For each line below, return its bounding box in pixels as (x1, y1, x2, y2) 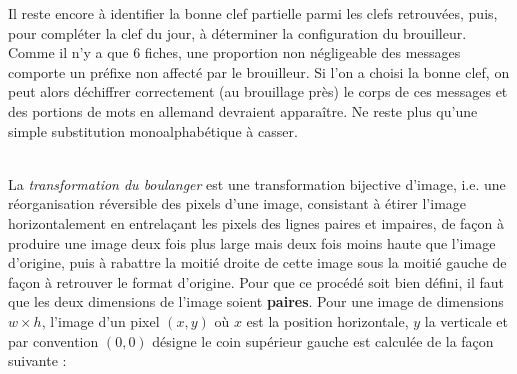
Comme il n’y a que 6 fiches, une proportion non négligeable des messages (8, 42, 461, 63)
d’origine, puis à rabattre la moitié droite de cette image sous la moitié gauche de (8, 252, 507, 273)
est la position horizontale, (246, 310, 409, 331)
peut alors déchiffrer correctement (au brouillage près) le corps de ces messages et (8, 81, 508, 102)
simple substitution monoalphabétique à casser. (8, 120, 298, 141)
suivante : (8, 350, 67, 371)
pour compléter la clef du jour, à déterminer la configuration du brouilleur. (8, 22, 467, 43)
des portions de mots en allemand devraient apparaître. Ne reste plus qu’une (8, 100, 478, 121)
